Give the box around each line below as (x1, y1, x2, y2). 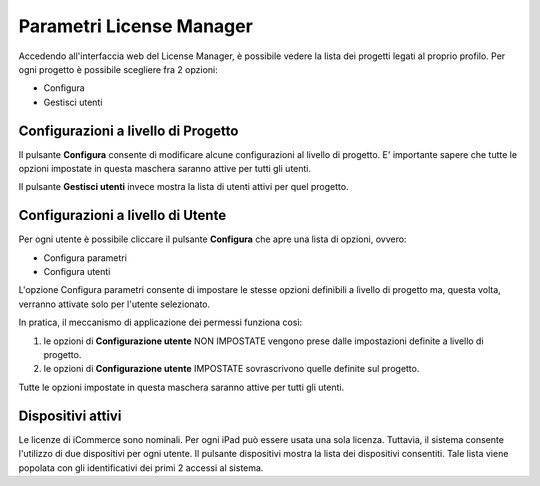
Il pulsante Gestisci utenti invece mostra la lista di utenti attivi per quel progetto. (18, 181, 349, 193)
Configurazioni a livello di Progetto (18, 122, 239, 139)
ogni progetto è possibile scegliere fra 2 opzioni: (18, 63, 219, 75)
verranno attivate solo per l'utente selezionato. (18, 298, 211, 310)
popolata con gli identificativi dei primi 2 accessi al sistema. (18, 461, 264, 474)
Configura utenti (43, 266, 111, 278)
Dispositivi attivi (18, 407, 122, 424)
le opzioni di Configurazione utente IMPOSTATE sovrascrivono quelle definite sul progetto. (43, 363, 420, 375)
